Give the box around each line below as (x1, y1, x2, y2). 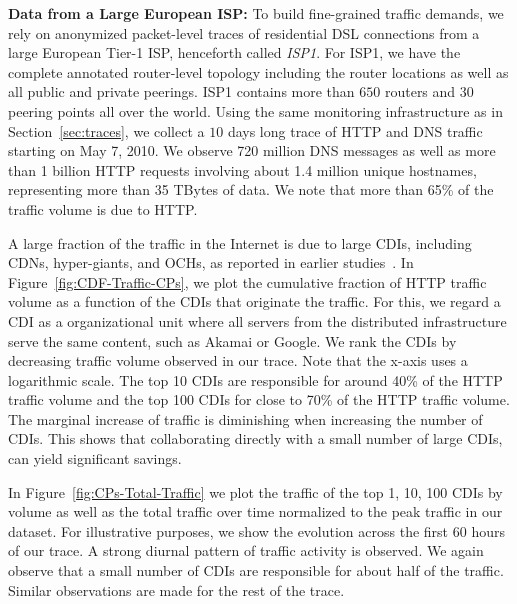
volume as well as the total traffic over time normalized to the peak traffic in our (8, 501, 503, 522)
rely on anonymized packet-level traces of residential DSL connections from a (8, 22, 480, 43)
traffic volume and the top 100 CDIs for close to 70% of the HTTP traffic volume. (8, 389, 510, 410)
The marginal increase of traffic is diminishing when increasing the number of (8, 408, 483, 429)
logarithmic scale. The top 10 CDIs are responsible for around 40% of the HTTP (8, 369, 503, 390)
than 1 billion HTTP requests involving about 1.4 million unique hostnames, (8, 159, 477, 180)
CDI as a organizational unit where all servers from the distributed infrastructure (8, 310, 507, 331)
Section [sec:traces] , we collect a (8, 120, 205, 141)
